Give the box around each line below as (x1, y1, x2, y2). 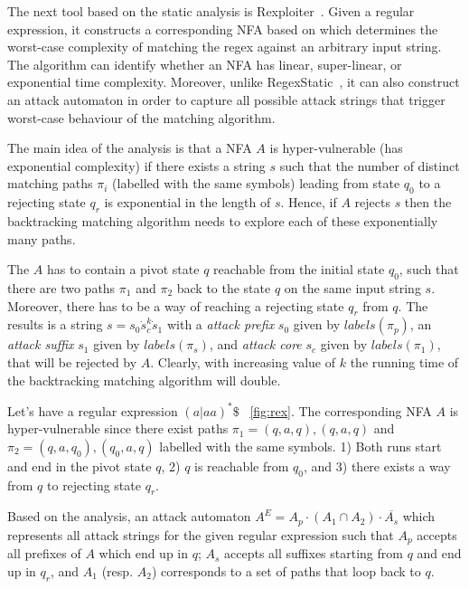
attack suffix (7, 335, 74, 354)
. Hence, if (280, 193, 337, 212)
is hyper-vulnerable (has (269, 138, 403, 157)
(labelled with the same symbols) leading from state (112, 174, 400, 193)
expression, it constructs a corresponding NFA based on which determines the (7, 19, 438, 38)
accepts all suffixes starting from (224, 544, 403, 563)
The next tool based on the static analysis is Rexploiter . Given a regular (7, 2, 415, 20)
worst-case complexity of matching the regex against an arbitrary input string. (7, 37, 442, 56)
